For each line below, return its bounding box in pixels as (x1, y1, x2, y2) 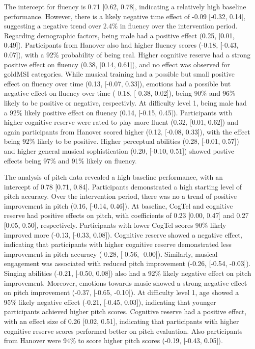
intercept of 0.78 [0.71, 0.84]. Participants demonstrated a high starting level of (4, 181, 242, 191)
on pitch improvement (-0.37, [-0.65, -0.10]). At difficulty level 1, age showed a (4, 287, 239, 297)
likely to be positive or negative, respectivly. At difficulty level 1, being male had (4, 97, 247, 107)
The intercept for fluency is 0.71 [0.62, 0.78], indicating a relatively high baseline (4, 1, 246, 11)
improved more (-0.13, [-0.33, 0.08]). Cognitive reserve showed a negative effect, (4, 229, 243, 240)
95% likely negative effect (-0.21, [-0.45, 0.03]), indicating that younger (4, 296, 216, 307)
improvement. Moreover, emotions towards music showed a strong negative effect (4, 277, 247, 288)
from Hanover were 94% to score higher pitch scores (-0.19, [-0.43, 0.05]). (4, 335, 223, 346)
